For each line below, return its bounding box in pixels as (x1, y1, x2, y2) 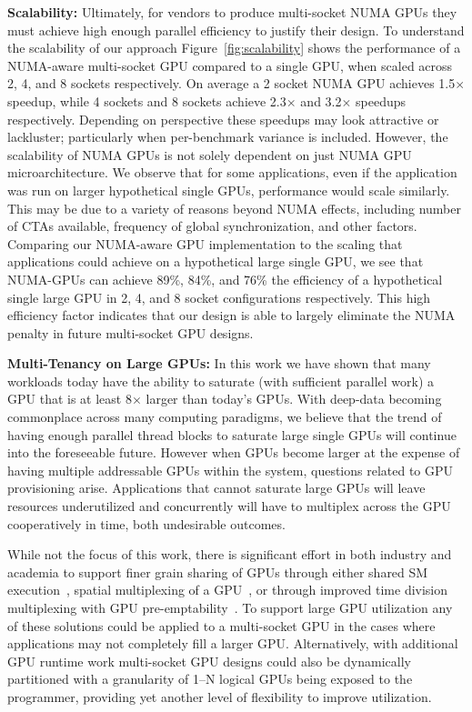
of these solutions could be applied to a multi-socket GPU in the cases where (7, 616, 436, 635)
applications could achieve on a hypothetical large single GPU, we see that (7, 252, 424, 271)
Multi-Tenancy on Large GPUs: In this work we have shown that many (7, 354, 431, 373)
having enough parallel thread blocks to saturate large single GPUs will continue (7, 425, 457, 444)
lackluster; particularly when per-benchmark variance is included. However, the (7, 127, 448, 146)
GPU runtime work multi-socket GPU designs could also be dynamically (7, 651, 411, 670)
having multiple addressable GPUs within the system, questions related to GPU (7, 460, 454, 479)
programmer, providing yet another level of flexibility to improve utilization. (7, 687, 432, 706)
